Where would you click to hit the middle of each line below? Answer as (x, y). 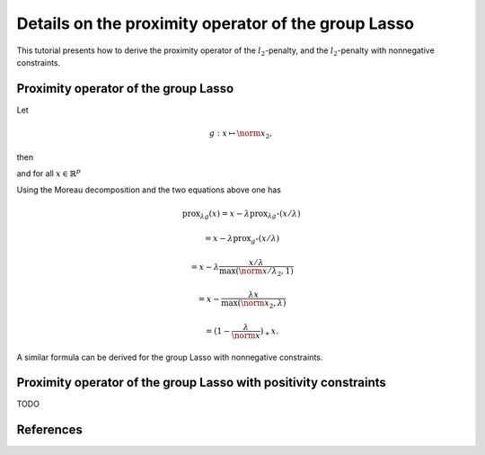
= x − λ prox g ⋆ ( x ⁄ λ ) (242, 240)
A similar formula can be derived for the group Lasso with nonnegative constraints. (170, 357)
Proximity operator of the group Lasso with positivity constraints (201, 383)
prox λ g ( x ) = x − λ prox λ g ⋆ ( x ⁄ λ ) (241, 214)
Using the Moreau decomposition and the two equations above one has (149, 190)
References (49, 430)
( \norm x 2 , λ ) (262, 304)
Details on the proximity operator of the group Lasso (216, 23)
